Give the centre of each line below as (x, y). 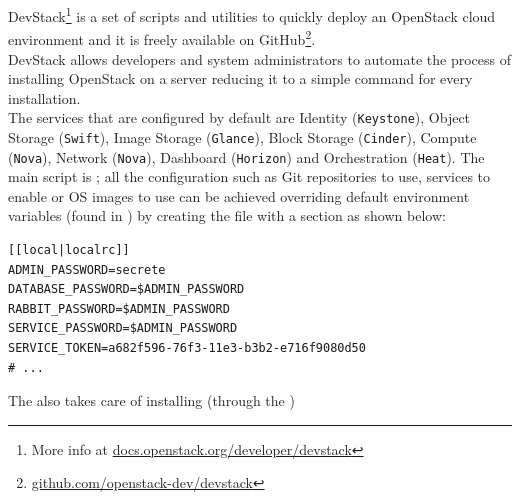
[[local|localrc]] (69, 250)
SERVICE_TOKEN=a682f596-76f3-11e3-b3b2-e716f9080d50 (187, 348)
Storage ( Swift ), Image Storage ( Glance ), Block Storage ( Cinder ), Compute (242, 136)
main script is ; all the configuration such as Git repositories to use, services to (249, 176)
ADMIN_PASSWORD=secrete (87, 269)
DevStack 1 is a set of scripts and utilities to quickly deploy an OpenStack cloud (252, 14)
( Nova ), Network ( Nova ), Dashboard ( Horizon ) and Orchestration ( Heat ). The (246, 156)
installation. (44, 97)
